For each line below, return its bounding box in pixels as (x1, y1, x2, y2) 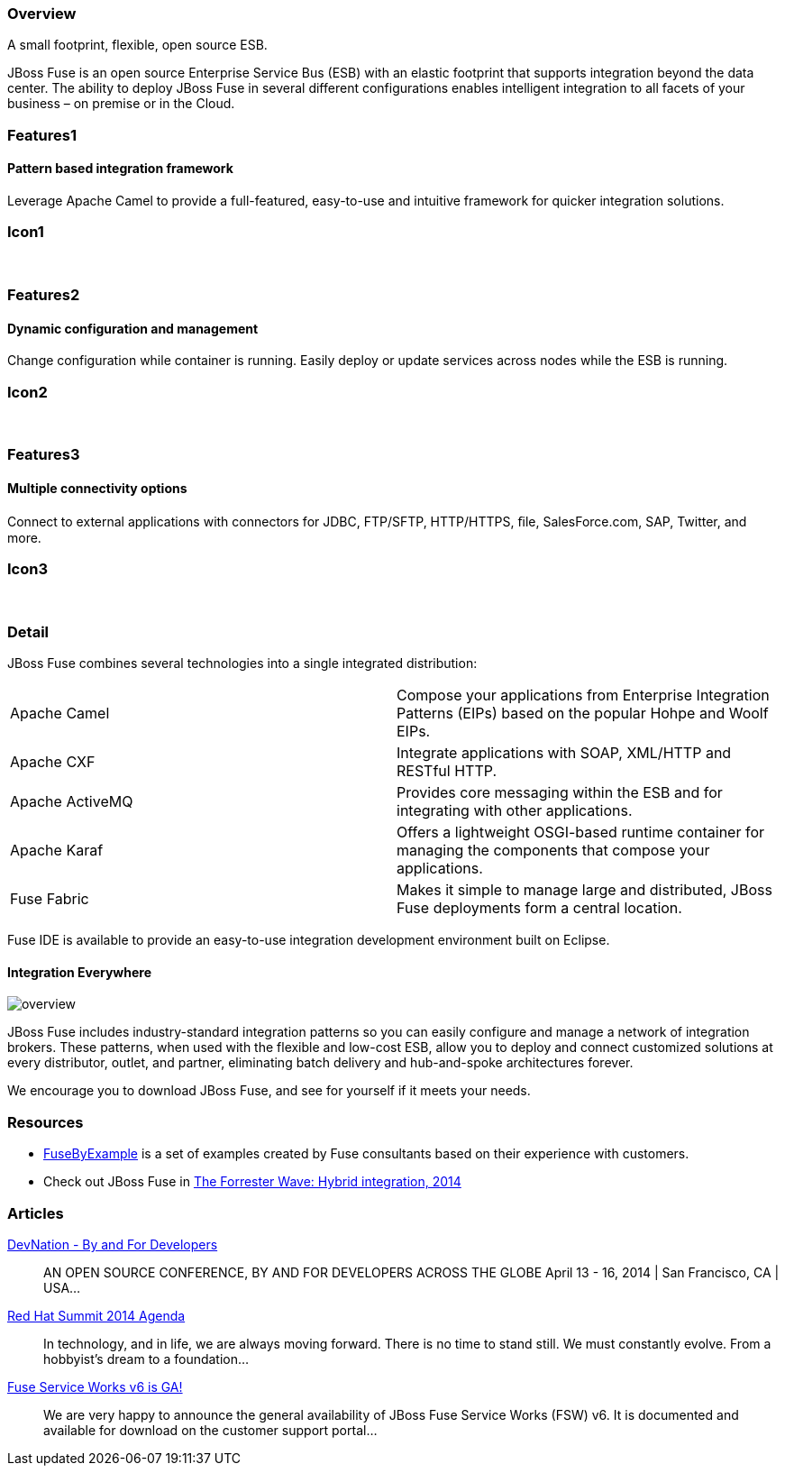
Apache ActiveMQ (10, 792, 133, 811)
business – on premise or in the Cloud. (7, 96, 235, 112)
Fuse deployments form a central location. (397, 899, 682, 918)
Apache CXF (10, 753, 96, 772)
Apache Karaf (10, 841, 104, 860)
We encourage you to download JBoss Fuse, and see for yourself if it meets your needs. (7, 1083, 531, 1099)
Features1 (7, 125, 77, 144)
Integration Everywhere (7, 964, 151, 980)
